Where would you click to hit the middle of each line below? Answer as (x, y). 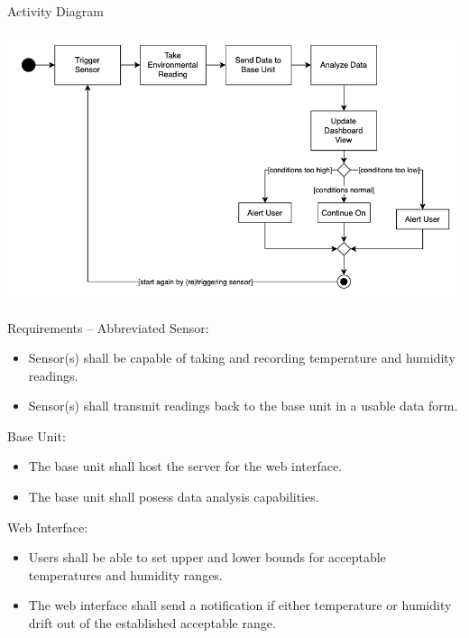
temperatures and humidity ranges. (125, 574)
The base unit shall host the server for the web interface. (185, 466)
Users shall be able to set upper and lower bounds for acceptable (207, 557)
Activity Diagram (55, 11)
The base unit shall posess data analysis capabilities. (174, 497)
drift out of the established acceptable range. (152, 623)
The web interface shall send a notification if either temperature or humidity (240, 605)
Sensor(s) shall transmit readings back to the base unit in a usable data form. (243, 406)
